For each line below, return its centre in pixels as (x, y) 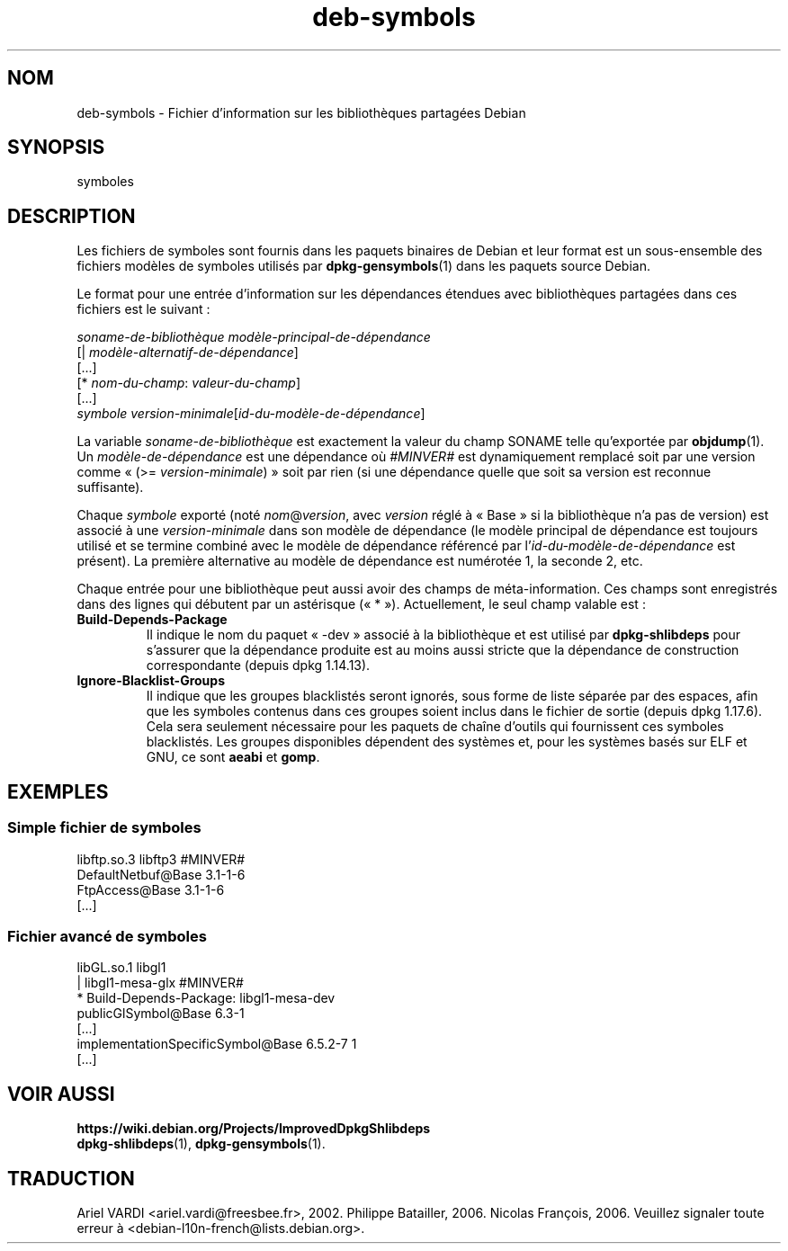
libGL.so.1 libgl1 (121, 968)
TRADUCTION (71, 1178)
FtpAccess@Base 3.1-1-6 (151, 889)
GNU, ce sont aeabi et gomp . (233, 757)
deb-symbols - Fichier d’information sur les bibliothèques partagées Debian (301, 112)
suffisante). (110, 487)
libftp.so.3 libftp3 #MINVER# (161, 859)
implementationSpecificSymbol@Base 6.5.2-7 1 (217, 1044)
